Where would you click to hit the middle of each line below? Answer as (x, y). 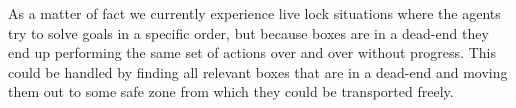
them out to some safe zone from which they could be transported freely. (231, 91)
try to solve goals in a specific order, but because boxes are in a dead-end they (248, 32)
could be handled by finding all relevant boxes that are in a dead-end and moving (258, 71)
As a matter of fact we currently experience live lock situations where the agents (254, 13)
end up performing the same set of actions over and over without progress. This (252, 52)
